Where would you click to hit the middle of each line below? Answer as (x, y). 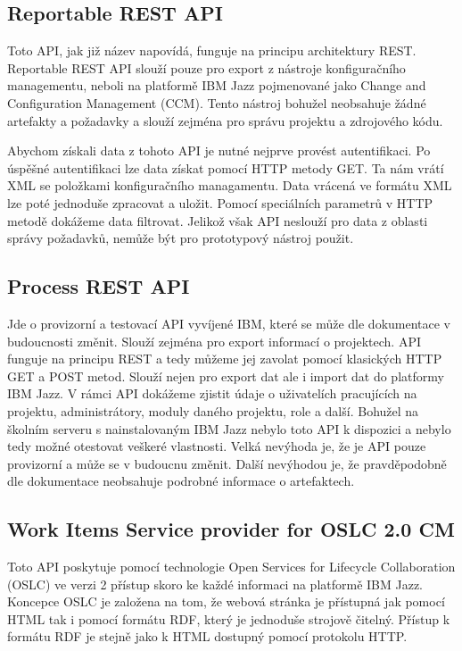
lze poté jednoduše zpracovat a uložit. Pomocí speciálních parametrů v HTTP (220, 202)
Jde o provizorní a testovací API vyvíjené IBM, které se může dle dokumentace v (229, 323)
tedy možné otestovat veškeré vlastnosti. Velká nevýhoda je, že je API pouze (217, 446)
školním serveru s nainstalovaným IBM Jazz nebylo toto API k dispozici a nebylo (229, 428)
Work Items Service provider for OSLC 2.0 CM (231, 529)
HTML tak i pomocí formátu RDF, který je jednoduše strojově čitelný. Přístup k (229, 618)
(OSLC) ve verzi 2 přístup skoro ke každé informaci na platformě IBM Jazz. (215, 584)
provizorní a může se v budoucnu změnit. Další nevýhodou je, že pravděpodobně (227, 463)
